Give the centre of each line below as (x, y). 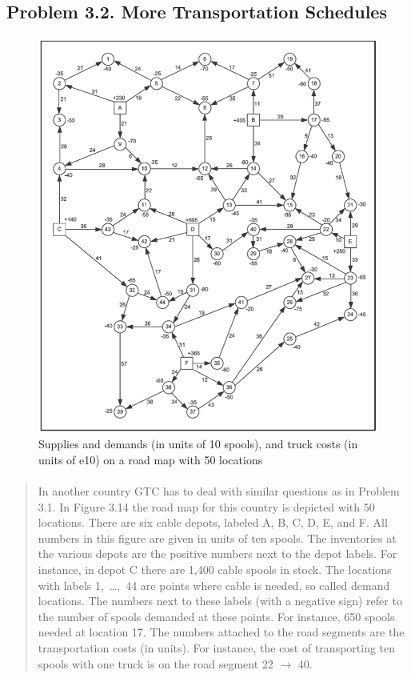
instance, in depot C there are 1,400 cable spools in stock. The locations (215, 569)
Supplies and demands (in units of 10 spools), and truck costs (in (198, 444)
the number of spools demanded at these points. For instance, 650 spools (216, 616)
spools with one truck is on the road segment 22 (156, 663)
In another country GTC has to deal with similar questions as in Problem (219, 491)
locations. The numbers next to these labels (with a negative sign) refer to (220, 601)
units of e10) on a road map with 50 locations (151, 459)
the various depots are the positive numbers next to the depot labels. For (217, 554)
